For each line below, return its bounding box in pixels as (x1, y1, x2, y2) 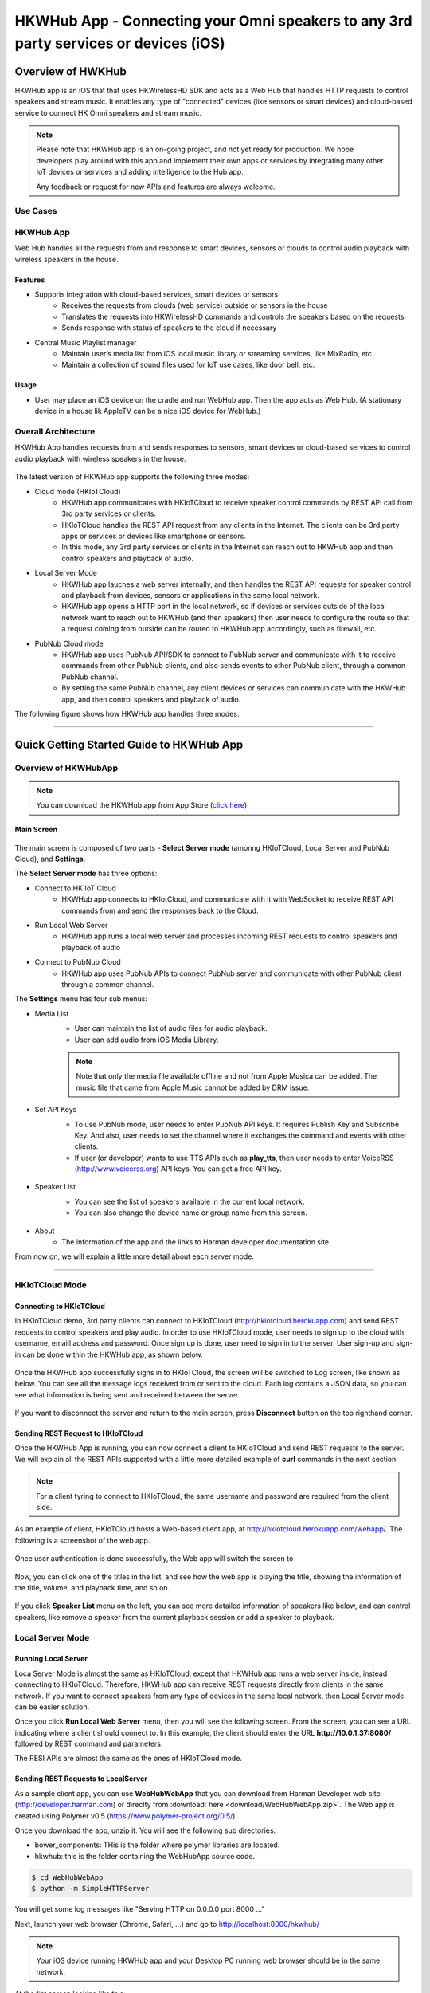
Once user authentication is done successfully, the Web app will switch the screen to (14, 1554, 294, 1563)
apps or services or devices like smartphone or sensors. (61, 531, 246, 541)
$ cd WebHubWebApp (31, 1873, 104, 1881)
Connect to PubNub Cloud (34, 957, 121, 967)
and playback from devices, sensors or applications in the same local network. (61, 591, 320, 600)
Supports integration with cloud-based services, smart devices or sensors (34, 289, 279, 299)
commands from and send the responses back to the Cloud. (61, 906, 259, 915)
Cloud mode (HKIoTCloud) (34, 486, 121, 496)
